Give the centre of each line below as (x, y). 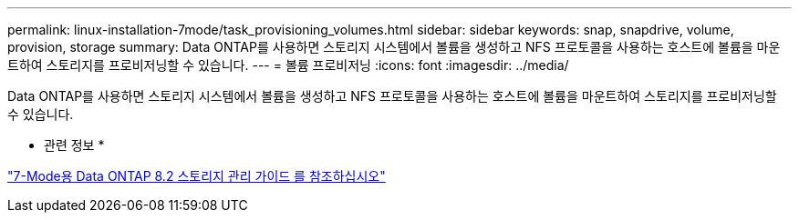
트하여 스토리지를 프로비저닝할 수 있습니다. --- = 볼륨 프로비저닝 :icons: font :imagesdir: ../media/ (288, 65)
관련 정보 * (74, 145)
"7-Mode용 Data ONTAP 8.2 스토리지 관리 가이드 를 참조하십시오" (197, 176)
